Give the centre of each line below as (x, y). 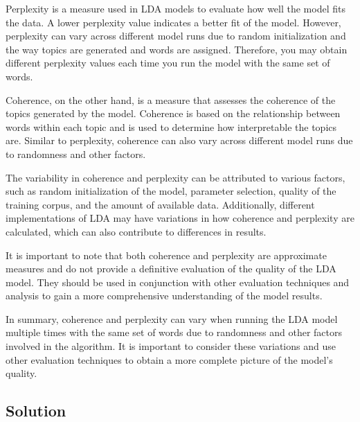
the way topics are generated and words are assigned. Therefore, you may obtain (177, 49)
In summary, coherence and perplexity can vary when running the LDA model (172, 318)
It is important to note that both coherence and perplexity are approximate (166, 255)
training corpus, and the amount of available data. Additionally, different (160, 204)
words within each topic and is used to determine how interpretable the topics (171, 126)
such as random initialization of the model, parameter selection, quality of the (171, 191)
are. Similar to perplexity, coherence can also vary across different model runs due (179, 140)
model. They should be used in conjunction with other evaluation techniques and (178, 282)
